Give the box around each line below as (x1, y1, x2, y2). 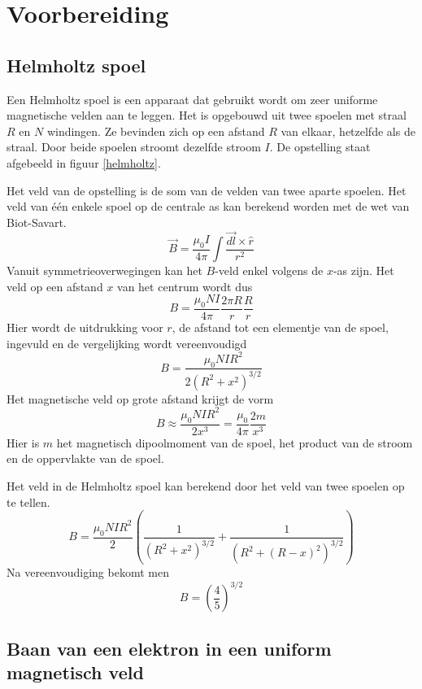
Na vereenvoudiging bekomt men (7, 564, 169, 581)
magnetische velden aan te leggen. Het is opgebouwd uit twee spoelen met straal (7, 107, 407, 124)
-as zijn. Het (333, 262, 394, 279)
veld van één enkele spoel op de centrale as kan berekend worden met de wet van (7, 198, 410, 215)
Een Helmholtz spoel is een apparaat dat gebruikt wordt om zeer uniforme (7, 90, 378, 107)
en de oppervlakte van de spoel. (7, 450, 164, 467)
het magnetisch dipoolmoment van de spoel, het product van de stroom (56, 434, 413, 451)
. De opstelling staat (269, 138, 371, 155)
